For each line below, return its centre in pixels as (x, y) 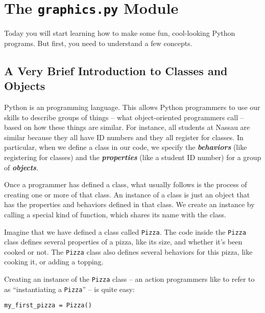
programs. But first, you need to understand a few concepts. (98, 43)
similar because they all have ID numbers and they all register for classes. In (124, 137)
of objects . (21, 167)
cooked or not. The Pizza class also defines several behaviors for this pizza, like (128, 251)
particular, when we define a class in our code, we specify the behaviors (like (126, 147)
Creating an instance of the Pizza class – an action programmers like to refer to (129, 279)
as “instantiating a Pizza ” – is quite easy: (69, 289)
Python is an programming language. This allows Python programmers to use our (132, 107)
